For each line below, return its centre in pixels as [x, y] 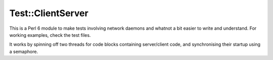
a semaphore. [24, 51]
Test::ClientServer [49, 13]
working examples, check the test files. [50, 35]
